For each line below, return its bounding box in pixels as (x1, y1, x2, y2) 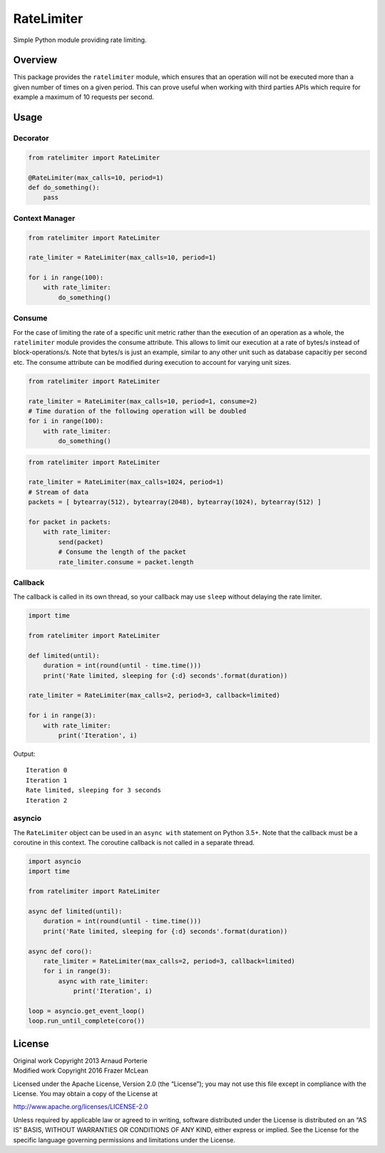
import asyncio (28, 857, 81, 866)
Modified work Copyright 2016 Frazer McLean (13, 1066, 149, 1075)
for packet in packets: (28, 518, 112, 526)
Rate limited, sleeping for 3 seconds (26, 786, 162, 795)
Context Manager (13, 213, 76, 223)
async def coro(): (28, 947, 93, 955)
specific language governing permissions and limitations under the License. (13, 1135, 235, 1144)
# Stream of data (28, 488, 89, 496)
